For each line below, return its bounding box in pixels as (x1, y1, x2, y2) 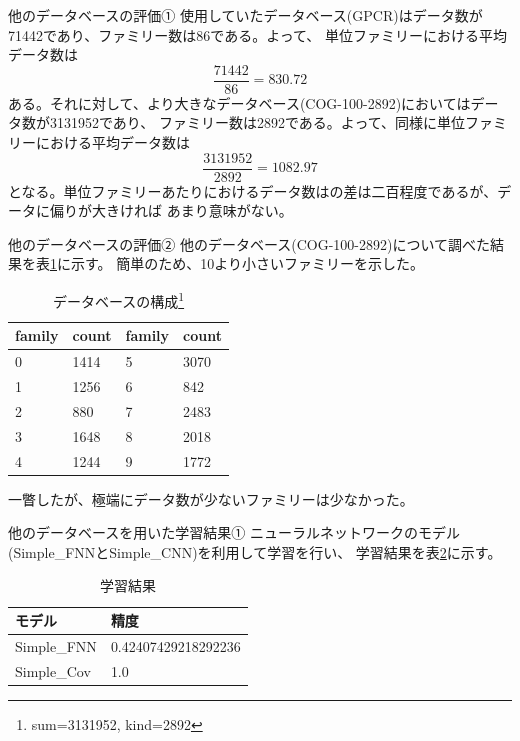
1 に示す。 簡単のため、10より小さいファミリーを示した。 (50, 253, 424, 274)
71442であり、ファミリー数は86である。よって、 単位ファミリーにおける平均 (8, 24, 507, 45)
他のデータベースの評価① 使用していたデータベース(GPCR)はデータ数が (8, 5, 483, 25)
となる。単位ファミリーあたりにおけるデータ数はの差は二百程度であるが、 (8, 180, 498, 201)
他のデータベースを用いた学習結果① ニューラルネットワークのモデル (8, 522, 460, 543)
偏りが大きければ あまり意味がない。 (49, 200, 293, 221)
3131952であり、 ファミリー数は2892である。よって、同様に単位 (49, 112, 466, 133)
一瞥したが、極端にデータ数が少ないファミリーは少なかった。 (8, 488, 414, 509)
